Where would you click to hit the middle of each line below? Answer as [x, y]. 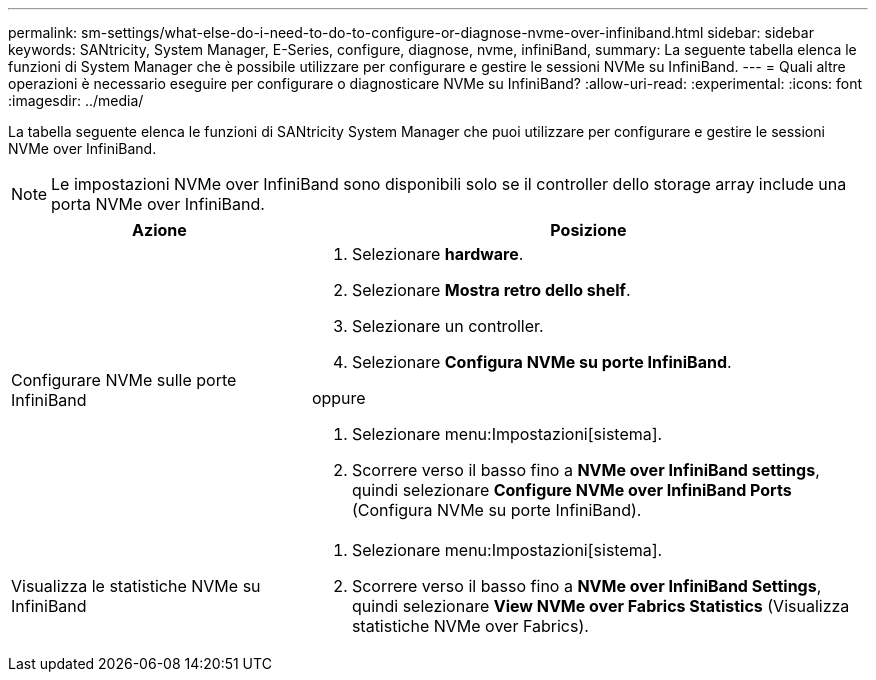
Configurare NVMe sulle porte [124, 380]
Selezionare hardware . [437, 254]
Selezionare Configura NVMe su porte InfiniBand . [541, 362]
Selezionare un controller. [447, 326]
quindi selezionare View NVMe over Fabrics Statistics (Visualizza [600, 606]
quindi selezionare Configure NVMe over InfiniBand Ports [571, 490]
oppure [338, 398]
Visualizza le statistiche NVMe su [136, 586]
